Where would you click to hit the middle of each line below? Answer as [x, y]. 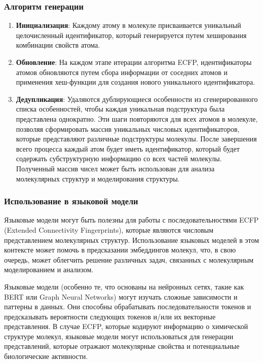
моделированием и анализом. [49, 269]
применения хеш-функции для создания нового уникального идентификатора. [136, 82]
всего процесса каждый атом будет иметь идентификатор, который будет [128, 148]
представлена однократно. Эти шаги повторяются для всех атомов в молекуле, [137, 118]
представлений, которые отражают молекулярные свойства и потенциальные [122, 346]
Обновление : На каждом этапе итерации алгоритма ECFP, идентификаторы [134, 62]
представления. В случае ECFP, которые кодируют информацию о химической [126, 326]
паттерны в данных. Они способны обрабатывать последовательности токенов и [128, 306]
